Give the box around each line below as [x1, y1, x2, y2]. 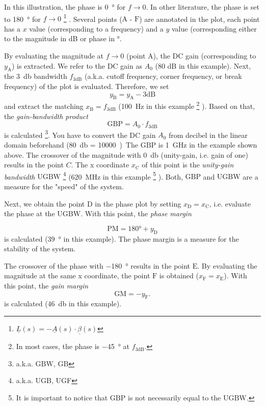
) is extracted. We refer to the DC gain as [12, 60, 142, 71]
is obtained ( [159, 270, 199, 281]
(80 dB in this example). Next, [155, 60, 251, 71]
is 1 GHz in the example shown [158, 139, 257, 150]
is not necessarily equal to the [127, 392, 221, 402]
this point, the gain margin [4, 280, 89, 291]
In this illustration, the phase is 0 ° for [4, 2, 126, 12]
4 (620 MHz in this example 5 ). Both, [63, 169, 183, 182]
